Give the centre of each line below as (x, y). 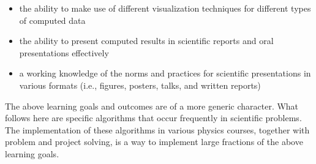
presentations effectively (64, 52)
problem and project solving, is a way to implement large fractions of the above (154, 142)
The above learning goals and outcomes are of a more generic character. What (152, 106)
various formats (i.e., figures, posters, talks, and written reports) (140, 85)
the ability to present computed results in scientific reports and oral (146, 41)
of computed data (52, 20)
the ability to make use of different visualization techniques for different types (165, 8)
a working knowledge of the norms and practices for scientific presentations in (165, 73)
